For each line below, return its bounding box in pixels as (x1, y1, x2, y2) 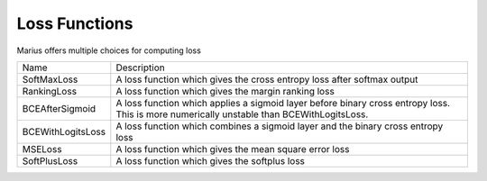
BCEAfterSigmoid (22, 102, 96, 114)
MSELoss (22, 142, 62, 155)
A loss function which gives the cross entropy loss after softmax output (115, 73, 418, 86)
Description (115, 61, 166, 74)
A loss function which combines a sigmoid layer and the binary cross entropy (115, 120, 444, 132)
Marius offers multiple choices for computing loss (16, 45, 202, 56)
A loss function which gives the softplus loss (115, 154, 306, 167)
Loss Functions (16, 14, 133, 33)
